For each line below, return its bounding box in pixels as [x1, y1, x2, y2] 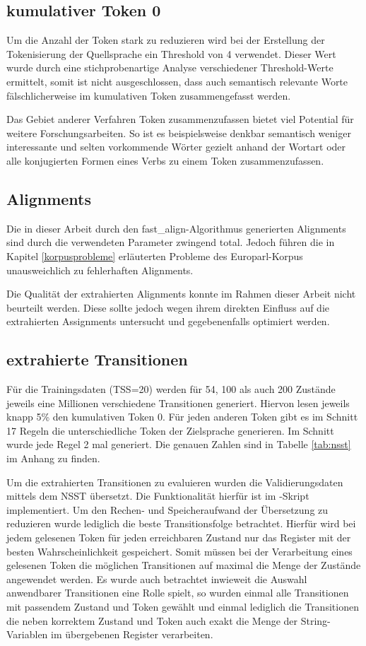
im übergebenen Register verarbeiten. [51, 627, 213, 642]
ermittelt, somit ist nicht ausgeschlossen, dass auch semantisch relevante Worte [6, 74, 348, 88]
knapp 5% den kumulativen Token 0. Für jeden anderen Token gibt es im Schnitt [6, 409, 358, 424]
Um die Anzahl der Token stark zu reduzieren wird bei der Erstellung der [6, 33, 325, 47]
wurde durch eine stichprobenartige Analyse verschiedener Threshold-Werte [6, 60, 333, 75]
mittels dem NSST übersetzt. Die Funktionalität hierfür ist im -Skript [6, 488, 309, 503]
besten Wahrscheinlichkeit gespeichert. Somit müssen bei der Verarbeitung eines [6, 544, 353, 558]
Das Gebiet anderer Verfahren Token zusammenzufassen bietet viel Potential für [6, 112, 354, 127]
